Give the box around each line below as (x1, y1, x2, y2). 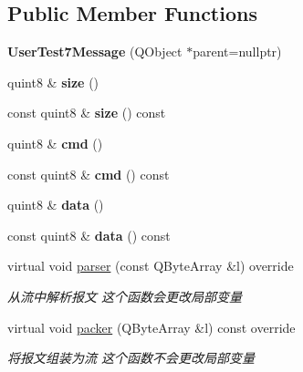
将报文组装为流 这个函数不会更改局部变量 (7, 348, 256, 367)
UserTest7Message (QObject (7, 42, 183, 61)
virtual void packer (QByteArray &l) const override (7, 317, 296, 336)
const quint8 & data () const (7, 225, 171, 244)
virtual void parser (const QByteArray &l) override (7, 256, 294, 275)
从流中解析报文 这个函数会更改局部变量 (7, 286, 243, 305)
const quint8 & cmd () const (7, 164, 170, 183)
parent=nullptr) (193, 42, 282, 61)
